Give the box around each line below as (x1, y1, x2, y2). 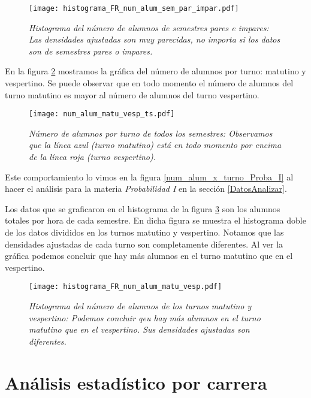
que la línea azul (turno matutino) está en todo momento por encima (29, 138, 282, 151)
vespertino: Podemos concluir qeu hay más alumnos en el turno (29, 311, 261, 324)
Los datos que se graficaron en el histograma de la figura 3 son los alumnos (5, 202, 280, 215)
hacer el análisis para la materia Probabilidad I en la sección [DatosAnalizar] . (5, 182, 287, 195)
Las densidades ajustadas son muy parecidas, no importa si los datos (29, 33, 280, 46)
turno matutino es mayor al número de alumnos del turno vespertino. (5, 88, 259, 101)
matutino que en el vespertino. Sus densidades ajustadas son (29, 323, 250, 336)
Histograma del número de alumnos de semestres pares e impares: (29, 21, 269, 34)
